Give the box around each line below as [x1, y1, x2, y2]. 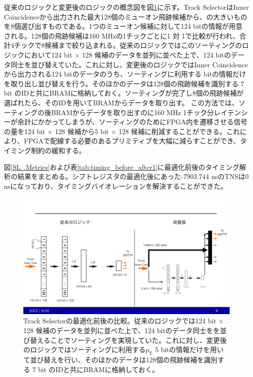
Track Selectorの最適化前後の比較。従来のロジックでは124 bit [23, 316, 217, 326]
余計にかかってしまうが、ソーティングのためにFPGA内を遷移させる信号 [17, 117, 248, 127]
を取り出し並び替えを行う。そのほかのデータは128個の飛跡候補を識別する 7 [4, 78, 244, 88]
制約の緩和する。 [31, 145, 86, 155]
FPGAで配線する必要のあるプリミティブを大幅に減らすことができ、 [24, 136, 240, 146]
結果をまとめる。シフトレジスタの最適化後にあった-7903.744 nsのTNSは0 [17, 171, 249, 181]
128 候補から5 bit [55, 126, 109, 136]
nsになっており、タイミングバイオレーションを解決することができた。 [4, 180, 228, 191]
